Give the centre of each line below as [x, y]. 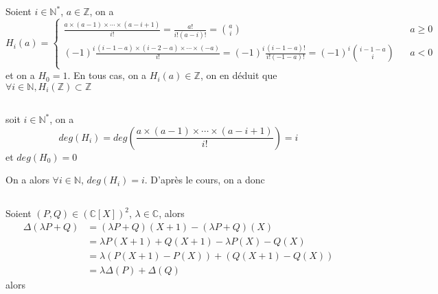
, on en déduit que [239, 75]
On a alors [27, 180]
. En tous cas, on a [107, 75]
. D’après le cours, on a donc [205, 180]
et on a [20, 75]
